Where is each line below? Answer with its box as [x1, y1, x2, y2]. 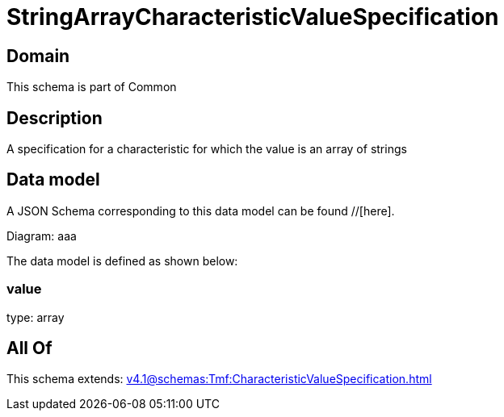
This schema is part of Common [6, 80, 177, 94]
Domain [6, 45, 70, 66]
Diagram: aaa [6, 228, 77, 243]
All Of [6, 338, 52, 359]
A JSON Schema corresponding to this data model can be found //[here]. [6, 203, 395, 218]
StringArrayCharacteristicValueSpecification [6, 3, 499, 31]
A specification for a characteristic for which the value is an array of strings [6, 142, 407, 156]
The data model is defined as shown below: [6, 253, 238, 268]
